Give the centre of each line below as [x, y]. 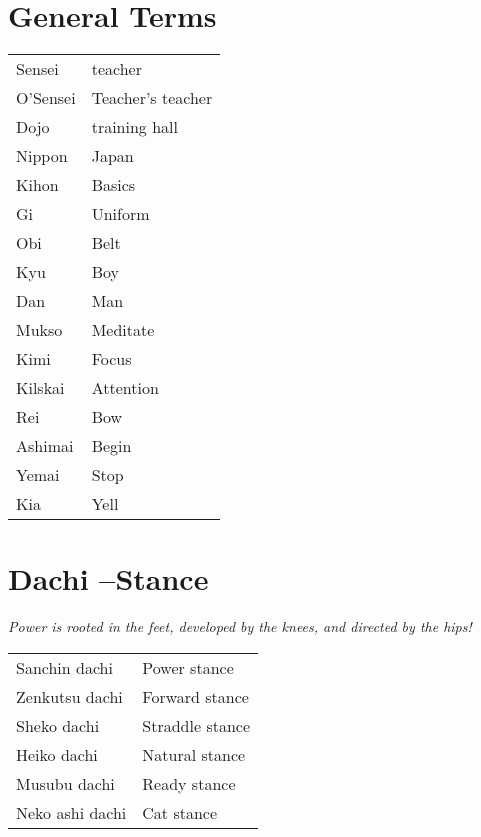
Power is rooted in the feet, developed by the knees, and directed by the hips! [240, 626]
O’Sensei [46, 98]
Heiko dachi [57, 754]
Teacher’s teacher [152, 98]
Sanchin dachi [64, 667]
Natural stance [194, 754]
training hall [134, 127]
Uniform [120, 214]
